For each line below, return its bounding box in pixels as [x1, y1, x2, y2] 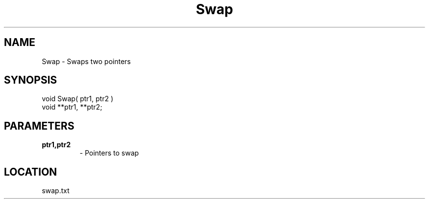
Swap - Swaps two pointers [42, 57, 131, 66]
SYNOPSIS [4, 74, 57, 87]
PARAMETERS [4, 119, 74, 132]
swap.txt [42, 186, 70, 195]
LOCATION [4, 165, 57, 178]
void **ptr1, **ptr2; [42, 103, 102, 112]
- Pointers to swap [79, 149, 139, 158]
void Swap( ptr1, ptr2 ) [42, 94, 114, 103]
